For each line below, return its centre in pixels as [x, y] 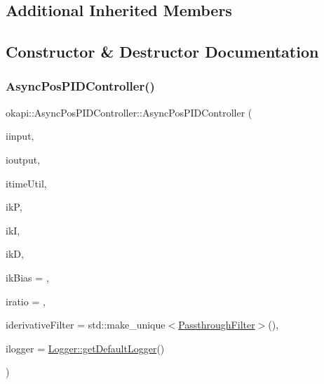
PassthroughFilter [217, 325]
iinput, [20, 136]
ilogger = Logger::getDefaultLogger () [85, 348]
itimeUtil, [26, 183]
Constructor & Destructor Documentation [162, 52]
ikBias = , [27, 277]
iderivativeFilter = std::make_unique [86, 325]
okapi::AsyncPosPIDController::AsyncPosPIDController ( [129, 112]
